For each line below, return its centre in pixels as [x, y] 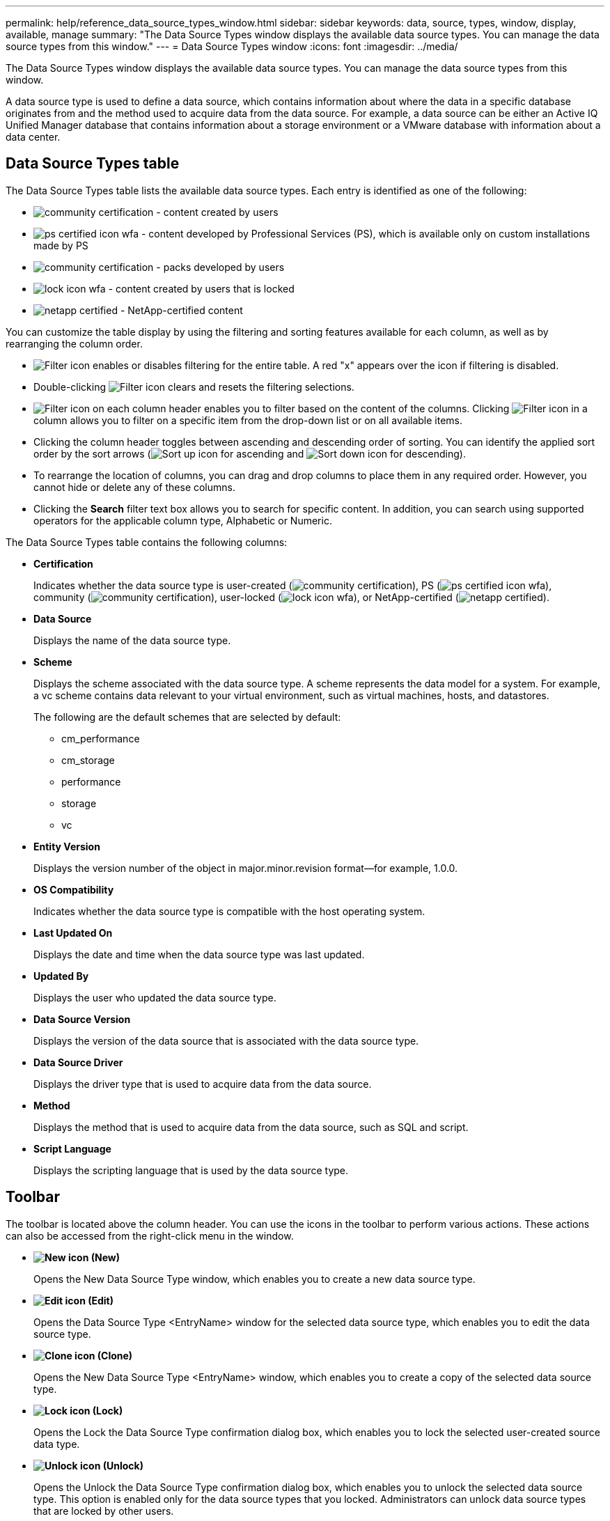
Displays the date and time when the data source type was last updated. [199, 954]
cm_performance [101, 738]
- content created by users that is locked [201, 288]
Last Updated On [73, 933]
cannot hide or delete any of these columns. [135, 487]
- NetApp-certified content [181, 310]
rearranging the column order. [74, 343]
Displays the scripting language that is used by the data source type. [191, 1170]
